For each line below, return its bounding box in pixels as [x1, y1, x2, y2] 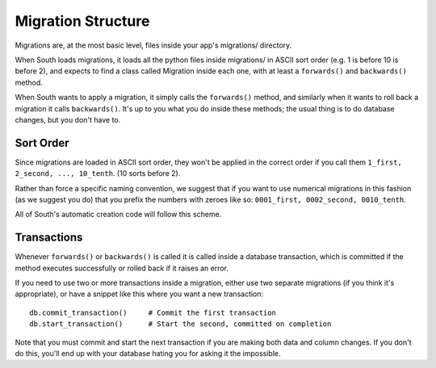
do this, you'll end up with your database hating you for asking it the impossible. [15, 349, 281, 358]
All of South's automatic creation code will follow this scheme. [15, 210, 222, 220]
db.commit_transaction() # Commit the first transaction [29, 307, 276, 317]
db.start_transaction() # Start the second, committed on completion [29, 320, 332, 328]
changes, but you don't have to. [15, 115, 121, 124]
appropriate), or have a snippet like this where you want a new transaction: [15, 289, 264, 299]
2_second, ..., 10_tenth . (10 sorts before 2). [15, 169, 181, 178]
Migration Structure [15, 12, 150, 30]
